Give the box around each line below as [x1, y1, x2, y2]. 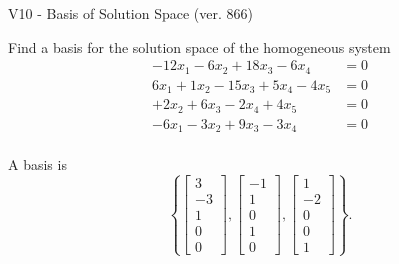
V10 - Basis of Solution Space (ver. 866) [8, 3, 253, 23]
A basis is [8, 154, 67, 175]
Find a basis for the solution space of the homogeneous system [8, 36, 391, 57]
